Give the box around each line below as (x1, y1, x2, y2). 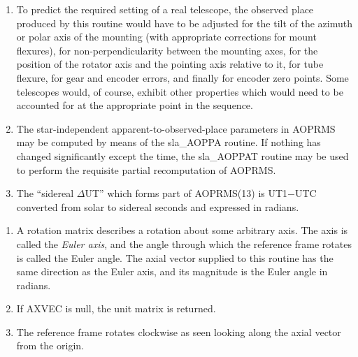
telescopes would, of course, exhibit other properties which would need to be (16, 84, 343, 99)
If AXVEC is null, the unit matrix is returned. (16, 301, 216, 316)
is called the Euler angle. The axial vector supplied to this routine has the (16, 250, 334, 265)
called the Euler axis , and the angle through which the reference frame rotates (16, 236, 352, 251)
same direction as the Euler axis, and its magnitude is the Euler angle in (16, 264, 328, 279)
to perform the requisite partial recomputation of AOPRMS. (16, 162, 276, 177)
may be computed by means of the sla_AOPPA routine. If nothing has (16, 135, 321, 150)
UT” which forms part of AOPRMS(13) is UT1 (85, 186, 288, 201)
